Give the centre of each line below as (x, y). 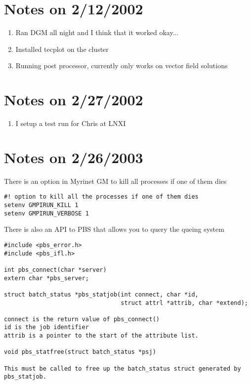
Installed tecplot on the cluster (62, 49)
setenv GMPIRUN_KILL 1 (41, 205)
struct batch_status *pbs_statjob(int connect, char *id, (101, 294)
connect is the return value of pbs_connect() (82, 319)
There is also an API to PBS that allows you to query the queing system (114, 229)
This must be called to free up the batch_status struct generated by (123, 368)
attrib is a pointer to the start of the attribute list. (101, 336)
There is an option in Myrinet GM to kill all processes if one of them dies (115, 181)
